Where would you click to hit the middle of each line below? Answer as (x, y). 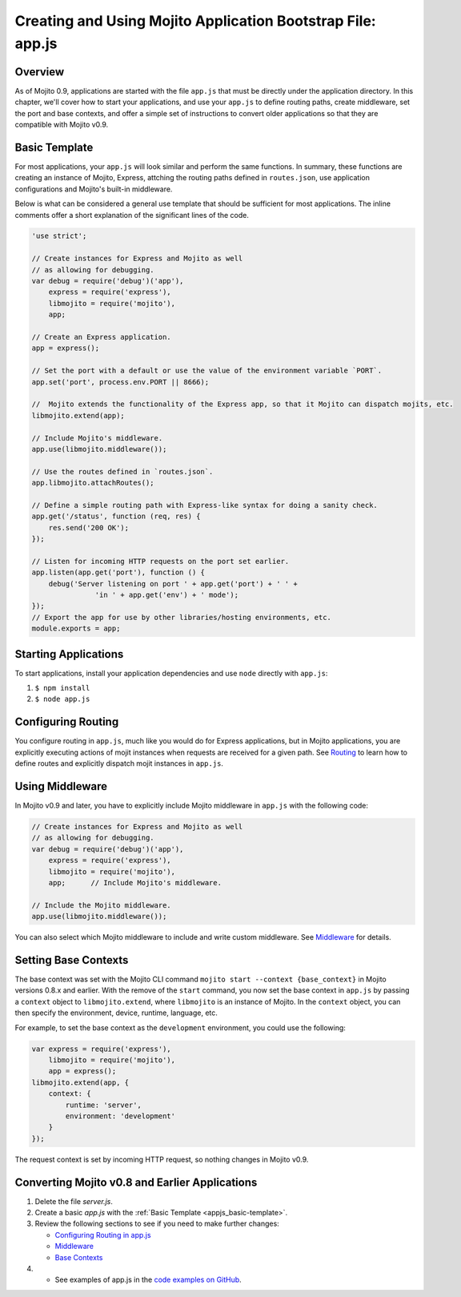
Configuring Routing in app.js (103, 1235)
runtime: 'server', (103, 1105)
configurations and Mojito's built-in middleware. (94, 189)
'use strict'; (59, 236)
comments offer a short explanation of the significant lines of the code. (132, 215)
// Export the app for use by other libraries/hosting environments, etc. (182, 617)
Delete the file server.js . (74, 1201)
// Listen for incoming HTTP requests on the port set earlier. (160, 561)
